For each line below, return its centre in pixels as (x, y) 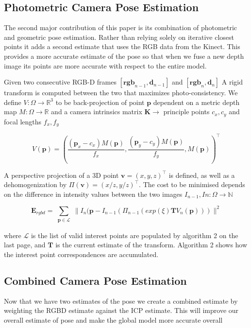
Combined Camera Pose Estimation (95, 280)
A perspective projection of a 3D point (61, 175)
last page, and (25, 245)
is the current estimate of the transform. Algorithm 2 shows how (151, 245)
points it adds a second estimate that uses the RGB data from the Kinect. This (122, 46)
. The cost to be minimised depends (192, 184)
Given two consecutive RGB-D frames (60, 82)
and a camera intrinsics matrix (97, 112)
